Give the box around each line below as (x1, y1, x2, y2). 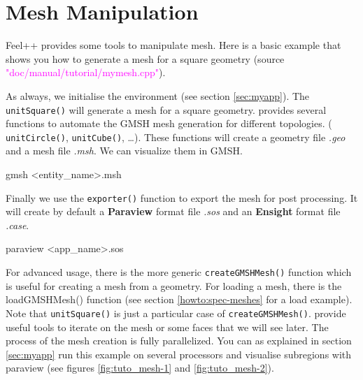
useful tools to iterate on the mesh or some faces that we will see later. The (6, 319, 329, 334)
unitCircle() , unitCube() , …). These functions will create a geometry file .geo (6, 129, 346, 144)
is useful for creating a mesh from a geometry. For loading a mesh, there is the (6, 278, 342, 293)
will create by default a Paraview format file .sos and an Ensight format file (6, 204, 341, 219)
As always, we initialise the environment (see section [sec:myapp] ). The (6, 88, 310, 103)
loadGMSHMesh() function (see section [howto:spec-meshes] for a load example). (6, 292, 353, 307)
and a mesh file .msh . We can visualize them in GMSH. (6, 143, 243, 158)
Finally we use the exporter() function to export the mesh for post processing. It (6, 190, 358, 205)
